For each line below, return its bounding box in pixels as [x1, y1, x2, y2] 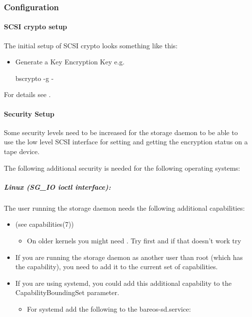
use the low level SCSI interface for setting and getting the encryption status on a [4, 137, 248, 147]
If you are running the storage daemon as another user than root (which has [15, 252, 243, 262]
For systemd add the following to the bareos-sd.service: [27, 303, 191, 314]
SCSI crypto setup [4, 21, 67, 32]
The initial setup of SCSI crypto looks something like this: [4, 40, 178, 50]
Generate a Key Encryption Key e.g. [15, 57, 125, 67]
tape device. [4, 146, 40, 156]
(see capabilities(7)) [15, 219, 74, 229]
